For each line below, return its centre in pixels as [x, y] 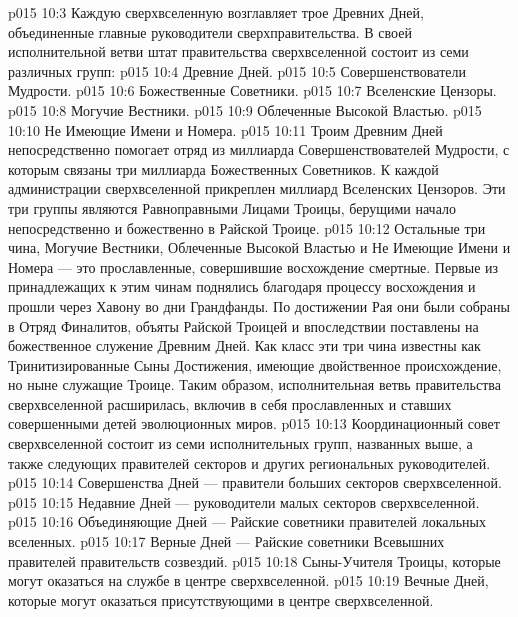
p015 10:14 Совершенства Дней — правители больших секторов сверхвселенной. [255, 482]
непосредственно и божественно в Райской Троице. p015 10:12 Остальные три [247, 227]
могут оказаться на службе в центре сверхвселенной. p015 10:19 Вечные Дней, [248, 580]
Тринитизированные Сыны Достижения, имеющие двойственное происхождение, [255, 364]
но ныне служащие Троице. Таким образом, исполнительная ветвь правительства [254, 384]
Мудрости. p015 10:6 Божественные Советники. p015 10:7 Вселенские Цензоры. [252, 90]
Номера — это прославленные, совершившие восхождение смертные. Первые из [253, 266]
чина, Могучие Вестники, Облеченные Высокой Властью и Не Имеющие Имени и [259, 247]
